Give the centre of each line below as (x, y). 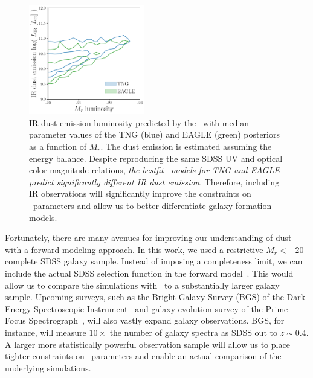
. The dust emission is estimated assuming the (186, 146)
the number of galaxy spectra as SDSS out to (193, 332)
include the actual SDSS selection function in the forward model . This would (149, 273)
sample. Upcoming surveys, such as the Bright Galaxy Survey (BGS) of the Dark (155, 297)
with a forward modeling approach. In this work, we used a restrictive (134, 249)
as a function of (58, 146)
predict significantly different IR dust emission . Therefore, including (154, 181)
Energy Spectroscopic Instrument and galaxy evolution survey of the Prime (147, 308)
